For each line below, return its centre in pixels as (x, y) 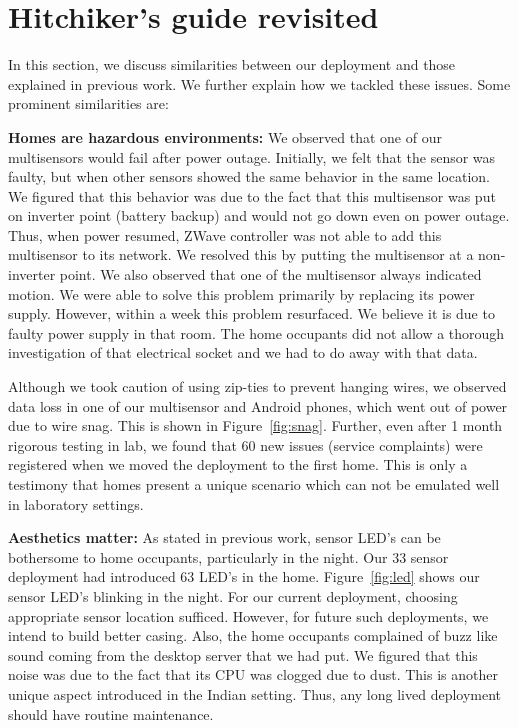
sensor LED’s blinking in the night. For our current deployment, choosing (233, 595)
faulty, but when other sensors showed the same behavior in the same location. (249, 176)
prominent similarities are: (88, 103)
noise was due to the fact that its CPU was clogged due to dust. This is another (253, 674)
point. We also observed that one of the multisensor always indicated (270, 274)
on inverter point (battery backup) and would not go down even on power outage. (259, 215)
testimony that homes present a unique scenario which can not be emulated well (254, 484)
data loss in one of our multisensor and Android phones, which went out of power (258, 405)
